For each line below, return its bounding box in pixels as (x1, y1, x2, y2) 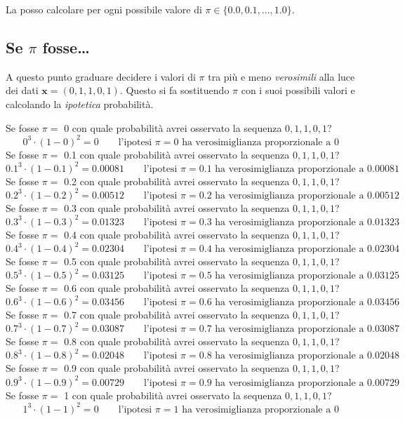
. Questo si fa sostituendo (119, 83, 230, 98)
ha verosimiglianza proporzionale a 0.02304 (215, 244, 399, 255)
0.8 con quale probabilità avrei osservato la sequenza (64, 334, 290, 349)
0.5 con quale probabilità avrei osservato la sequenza (64, 254, 290, 269)
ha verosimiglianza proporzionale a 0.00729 (215, 377, 399, 388)
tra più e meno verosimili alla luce (208, 69, 355, 83)
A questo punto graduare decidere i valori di (6, 69, 196, 83)
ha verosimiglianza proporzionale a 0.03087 (215, 324, 399, 335)
